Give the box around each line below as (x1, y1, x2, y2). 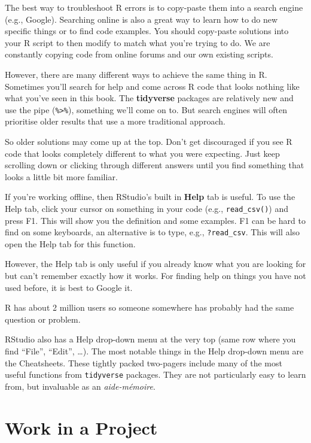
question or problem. (5, 312, 81, 325)
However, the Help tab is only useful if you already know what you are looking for (5, 257, 306, 270)
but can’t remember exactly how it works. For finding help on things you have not (5, 269, 306, 282)
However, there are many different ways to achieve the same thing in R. (5, 68, 267, 80)
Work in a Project (5, 415, 158, 439)
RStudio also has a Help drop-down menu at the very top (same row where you (5, 333, 296, 345)
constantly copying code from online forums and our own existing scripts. (5, 48, 273, 60)
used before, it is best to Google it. (5, 281, 133, 293)
